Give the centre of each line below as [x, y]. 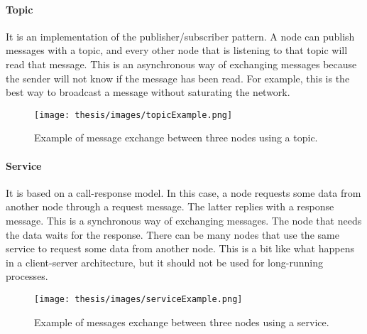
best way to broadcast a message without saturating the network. [148, 92]
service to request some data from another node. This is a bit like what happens [180, 248]
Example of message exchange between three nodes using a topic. [176, 138]
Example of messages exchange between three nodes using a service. [182, 322]
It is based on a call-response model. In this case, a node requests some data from [183, 192]
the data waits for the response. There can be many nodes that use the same [172, 234]
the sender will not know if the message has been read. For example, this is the [178, 78]
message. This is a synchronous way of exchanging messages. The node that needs [184, 220]
